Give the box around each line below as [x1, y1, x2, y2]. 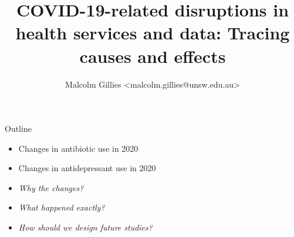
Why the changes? [18, 181, 84, 193]
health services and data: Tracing [15, 21, 290, 45]
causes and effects [79, 44, 226, 68]
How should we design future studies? [18, 221, 153, 233]
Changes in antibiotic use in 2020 [18, 142, 138, 154]
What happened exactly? [18, 201, 105, 213]
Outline [5, 122, 32, 135]
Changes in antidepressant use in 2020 [18, 162, 156, 174]
